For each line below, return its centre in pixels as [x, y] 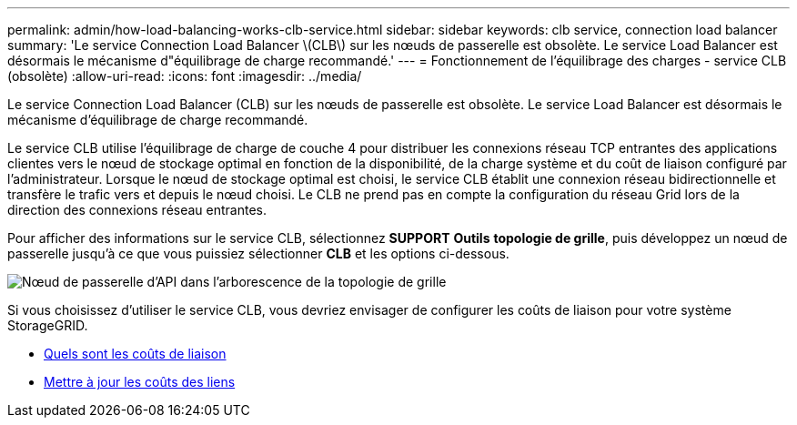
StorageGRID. [48, 325]
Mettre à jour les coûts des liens [140, 382]
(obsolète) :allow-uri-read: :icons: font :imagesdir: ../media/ [185, 76]
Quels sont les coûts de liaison [135, 354]
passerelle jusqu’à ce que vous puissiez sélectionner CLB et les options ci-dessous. [258, 253]
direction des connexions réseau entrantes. [137, 210]
